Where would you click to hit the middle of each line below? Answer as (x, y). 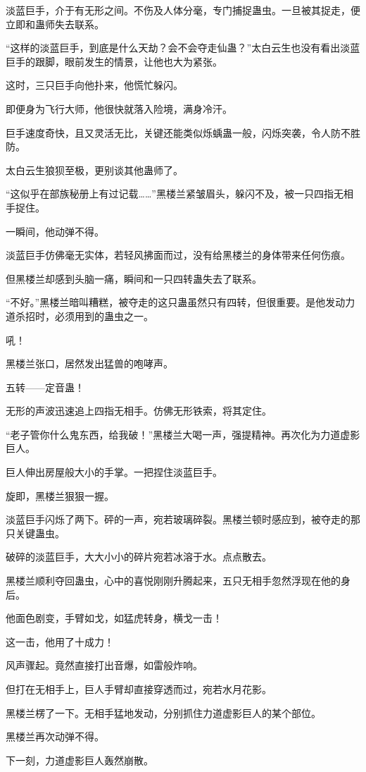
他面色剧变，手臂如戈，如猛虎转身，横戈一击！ (114, 618)
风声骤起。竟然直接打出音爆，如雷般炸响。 (104, 665)
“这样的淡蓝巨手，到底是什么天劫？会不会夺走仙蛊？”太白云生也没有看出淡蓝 (183, 48)
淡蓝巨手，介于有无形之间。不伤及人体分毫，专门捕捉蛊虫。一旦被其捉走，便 (183, 10)
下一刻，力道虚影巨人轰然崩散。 (80, 760)
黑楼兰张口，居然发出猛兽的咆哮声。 (89, 363)
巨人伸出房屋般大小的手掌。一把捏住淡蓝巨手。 (114, 472)
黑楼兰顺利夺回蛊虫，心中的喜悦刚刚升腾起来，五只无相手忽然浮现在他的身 (178, 581)
